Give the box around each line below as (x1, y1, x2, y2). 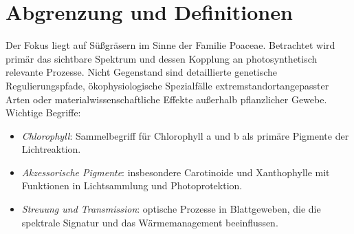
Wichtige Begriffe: (5, 105, 81, 120)
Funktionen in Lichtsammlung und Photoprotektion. (21, 178, 243, 193)
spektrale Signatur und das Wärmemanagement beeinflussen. (21, 215, 278, 229)
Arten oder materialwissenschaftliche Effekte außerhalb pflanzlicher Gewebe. (5, 92, 327, 106)
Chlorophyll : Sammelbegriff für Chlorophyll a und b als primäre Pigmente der (21, 128, 349, 142)
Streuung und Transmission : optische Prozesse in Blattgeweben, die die (21, 202, 321, 216)
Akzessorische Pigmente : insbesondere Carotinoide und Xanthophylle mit (21, 164, 330, 179)
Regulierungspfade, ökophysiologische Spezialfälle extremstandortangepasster (5, 78, 329, 92)
